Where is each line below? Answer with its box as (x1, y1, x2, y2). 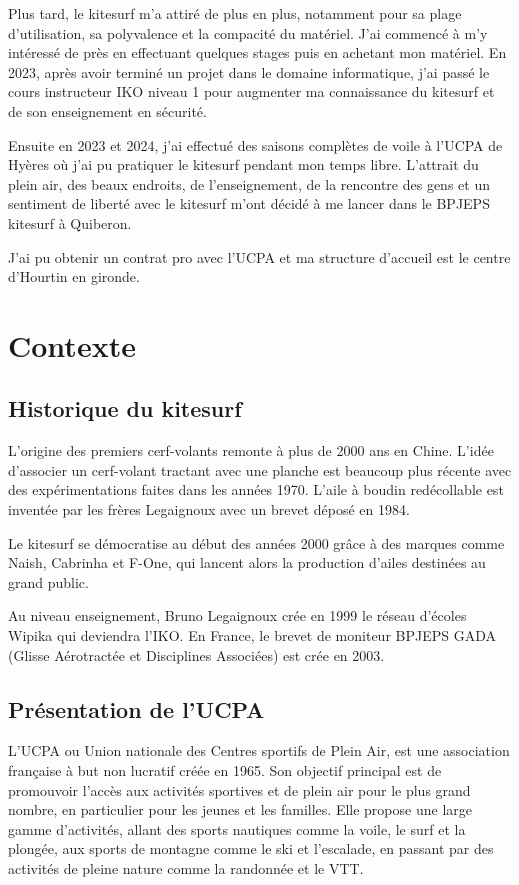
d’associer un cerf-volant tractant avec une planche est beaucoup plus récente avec (8, 459, 512, 480)
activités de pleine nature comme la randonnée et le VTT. (8, 858, 364, 878)
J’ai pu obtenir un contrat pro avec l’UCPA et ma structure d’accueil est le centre (8, 246, 511, 267)
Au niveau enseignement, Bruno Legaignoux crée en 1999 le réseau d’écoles (8, 605, 467, 626)
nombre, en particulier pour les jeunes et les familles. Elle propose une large (8, 799, 472, 820)
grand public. (8, 571, 89, 592)
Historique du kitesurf (8, 393, 242, 424)
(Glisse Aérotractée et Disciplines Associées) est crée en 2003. (8, 644, 385, 665)
